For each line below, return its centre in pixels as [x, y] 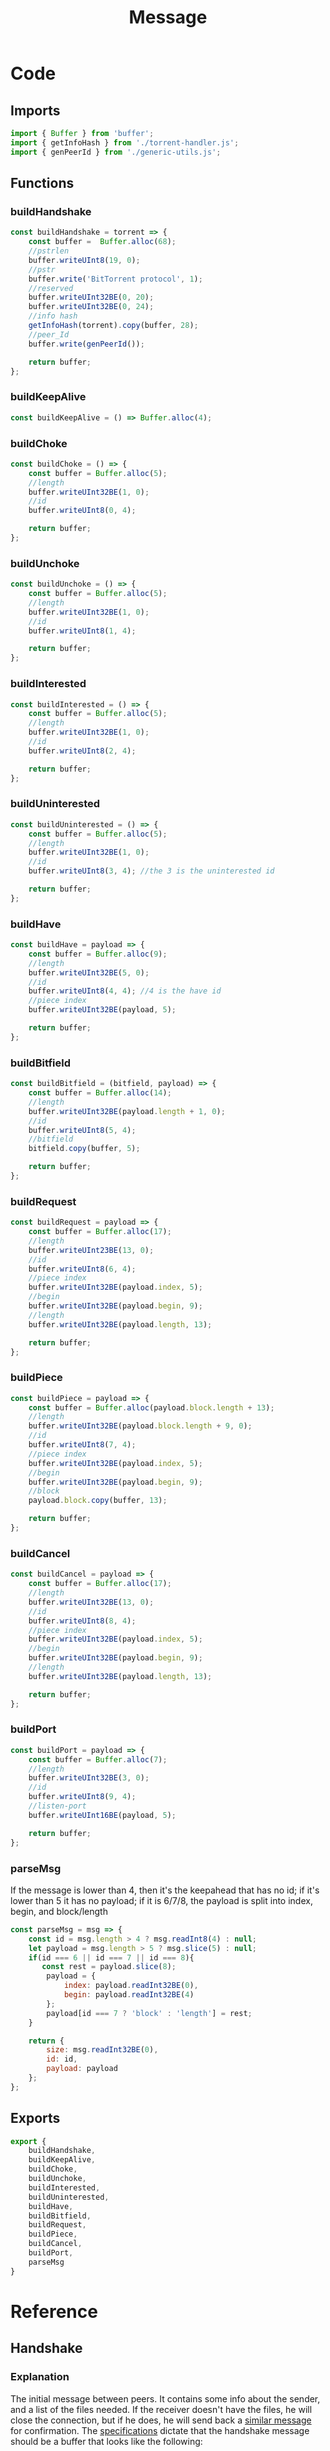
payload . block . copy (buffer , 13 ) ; [98, 1501]
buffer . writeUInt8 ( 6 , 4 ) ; [82, 1269]
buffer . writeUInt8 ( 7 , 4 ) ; [82, 1445]
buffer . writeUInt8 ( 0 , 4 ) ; [82, 511]
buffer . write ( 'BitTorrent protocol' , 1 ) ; [115, 279]
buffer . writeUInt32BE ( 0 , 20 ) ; [91, 297]
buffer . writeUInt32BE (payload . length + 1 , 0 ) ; [127, 1111]
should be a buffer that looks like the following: [106, 2441]
